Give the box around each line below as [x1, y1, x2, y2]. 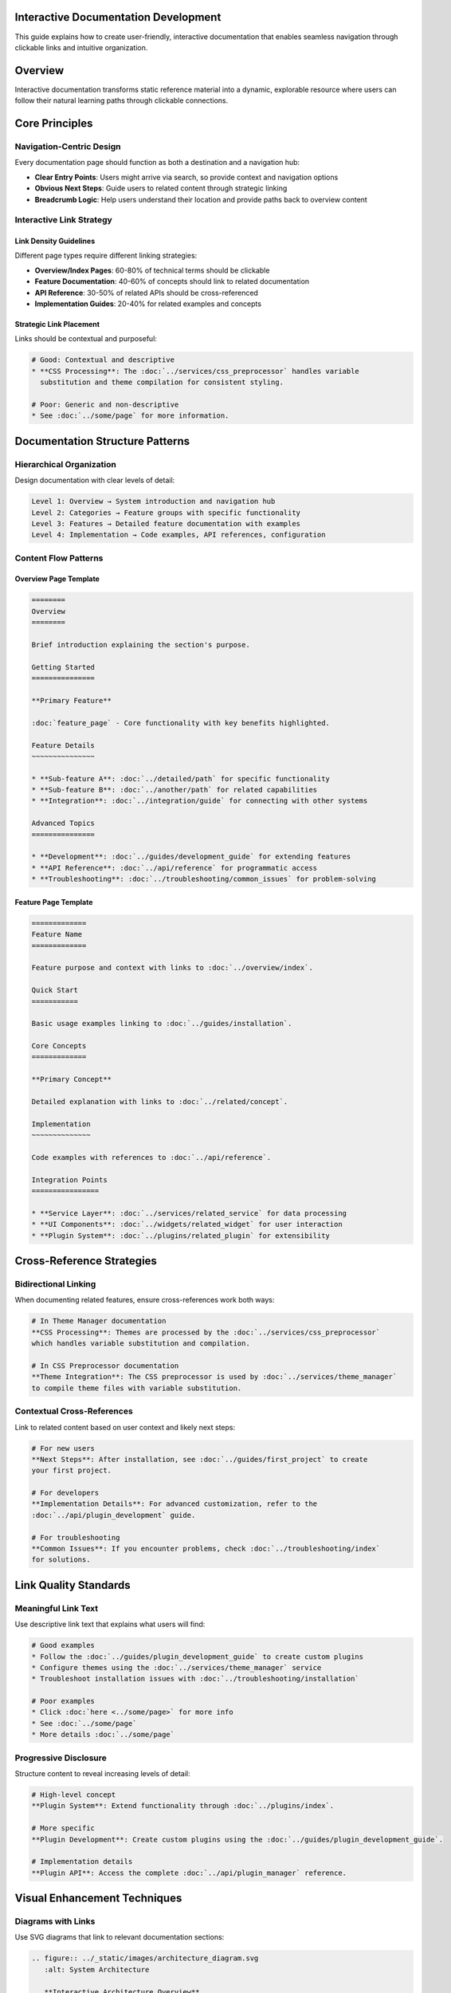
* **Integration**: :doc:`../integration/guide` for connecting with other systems [31, 796, 368, 805]
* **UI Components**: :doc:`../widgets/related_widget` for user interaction [31, 1220, 343, 1229]
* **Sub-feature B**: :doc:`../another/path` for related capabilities [31, 785, 318, 795]
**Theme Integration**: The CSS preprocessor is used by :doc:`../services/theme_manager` [31, 1372, 398, 1382]
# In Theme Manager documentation [31, 1316, 167, 1326]
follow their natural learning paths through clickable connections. [14, 96, 229, 105]
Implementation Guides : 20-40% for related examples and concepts [34, 299, 262, 309]
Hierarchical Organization [14, 458, 117, 470]
